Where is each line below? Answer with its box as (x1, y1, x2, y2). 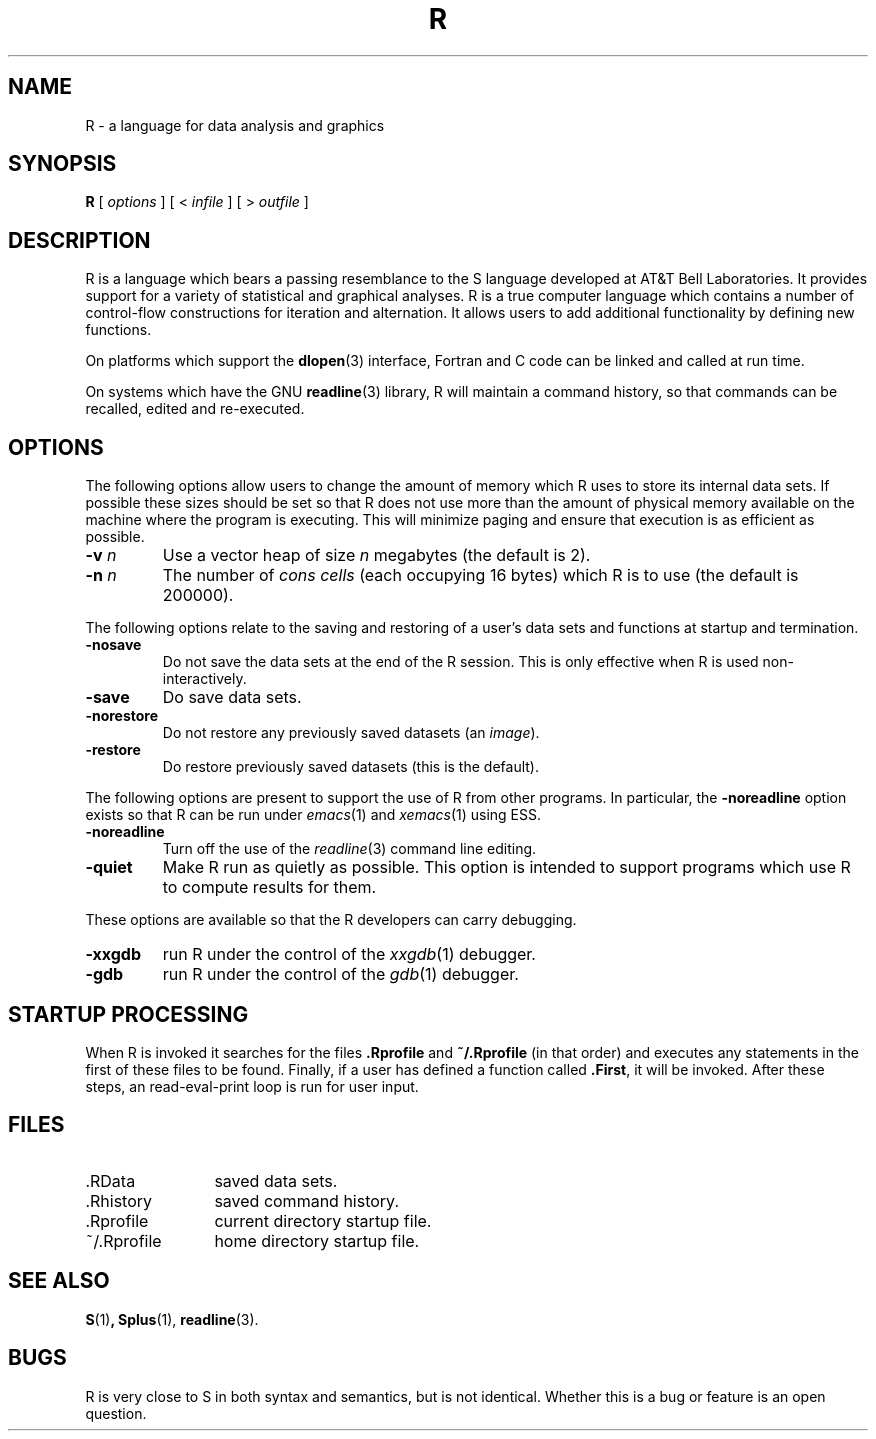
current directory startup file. (214, 1210, 432, 1231)
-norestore (85, 707, 159, 725)
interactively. (162, 670, 247, 688)
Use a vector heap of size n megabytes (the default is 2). (162, 545, 591, 566)
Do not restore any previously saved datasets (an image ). (162, 724, 540, 742)
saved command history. (214, 1190, 399, 1211)
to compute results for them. (162, 877, 377, 898)
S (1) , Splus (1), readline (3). (85, 1310, 259, 1328)
